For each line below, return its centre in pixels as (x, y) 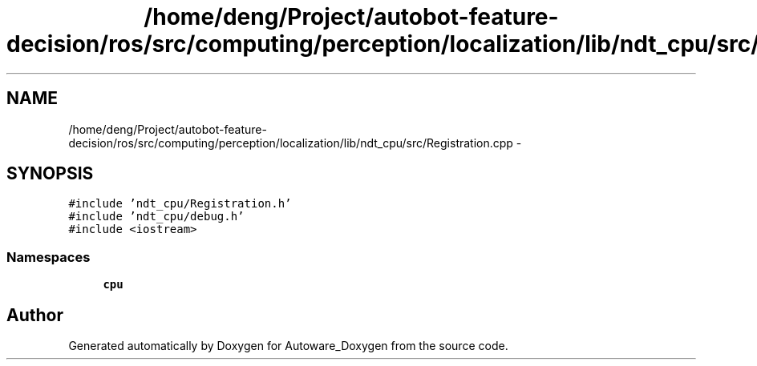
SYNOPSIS (50, 174)
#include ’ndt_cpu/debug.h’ (156, 217)
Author (35, 315)
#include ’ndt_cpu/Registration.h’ (180, 204)
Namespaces (49, 257)
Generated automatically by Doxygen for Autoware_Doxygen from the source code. (288, 346)
